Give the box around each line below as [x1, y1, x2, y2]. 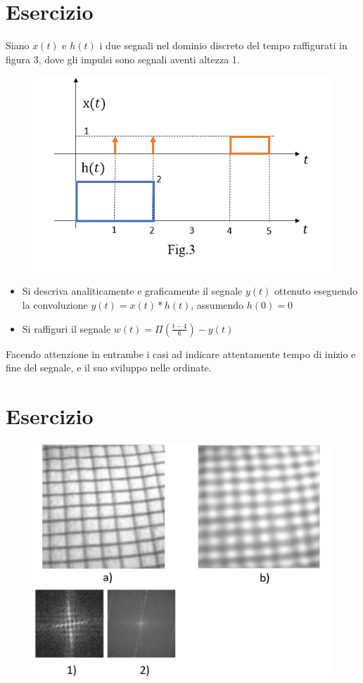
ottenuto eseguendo [274, 283, 357, 298]
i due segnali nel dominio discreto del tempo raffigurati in [99, 38, 348, 53]
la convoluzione [22, 298, 88, 312]
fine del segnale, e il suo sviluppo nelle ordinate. [6, 360, 212, 375]
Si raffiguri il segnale [22, 321, 111, 336]
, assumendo [191, 298, 244, 312]
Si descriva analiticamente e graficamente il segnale [22, 283, 243, 298]
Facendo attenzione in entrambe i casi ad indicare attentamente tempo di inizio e [6, 346, 356, 361]
